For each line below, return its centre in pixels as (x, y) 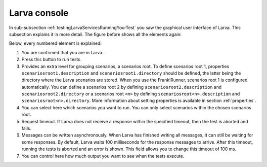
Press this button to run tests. (51, 60)
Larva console (39, 13)
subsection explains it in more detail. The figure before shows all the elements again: (95, 34)
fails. (26, 129)
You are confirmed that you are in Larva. (63, 52)
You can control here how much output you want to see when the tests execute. (103, 156)
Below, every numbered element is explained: (55, 43)
